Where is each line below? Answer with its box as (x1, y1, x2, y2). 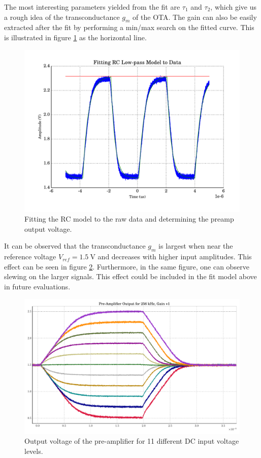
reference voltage (4, 251, 56, 262)
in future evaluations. (4, 281, 71, 291)
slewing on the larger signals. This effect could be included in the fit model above (4, 271, 257, 282)
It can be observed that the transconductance (4, 240, 146, 251)
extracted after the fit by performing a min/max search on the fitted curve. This (4, 22, 254, 33)
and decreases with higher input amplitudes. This (97, 251, 252, 262)
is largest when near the (158, 240, 233, 251)
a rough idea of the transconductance (4, 11, 120, 22)
